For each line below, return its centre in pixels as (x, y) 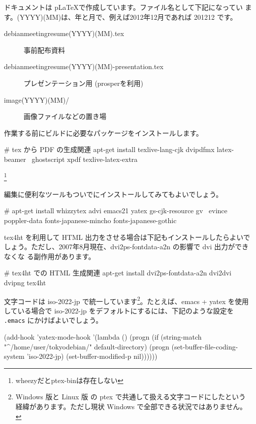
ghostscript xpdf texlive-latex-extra (85, 159)
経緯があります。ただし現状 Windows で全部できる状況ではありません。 (131, 406)
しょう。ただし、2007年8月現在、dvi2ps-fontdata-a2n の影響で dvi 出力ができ (127, 247)
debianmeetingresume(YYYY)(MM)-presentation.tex (84, 66)
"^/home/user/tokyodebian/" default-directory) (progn (87, 346)
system (14, 356)
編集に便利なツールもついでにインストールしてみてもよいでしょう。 (113, 194)
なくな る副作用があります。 (50, 256)
